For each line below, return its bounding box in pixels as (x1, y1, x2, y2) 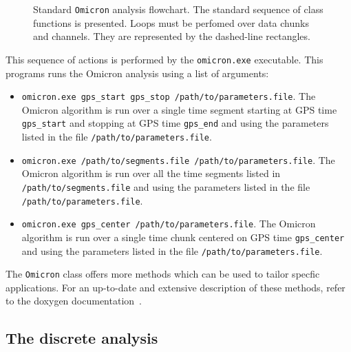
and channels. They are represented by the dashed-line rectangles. (33, 29, 310, 43)
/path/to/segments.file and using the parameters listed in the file (21, 179, 310, 194)
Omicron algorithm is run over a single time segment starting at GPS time (21, 102, 337, 116)
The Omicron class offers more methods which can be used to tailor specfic (6, 267, 320, 281)
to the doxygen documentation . (6, 293, 142, 308)
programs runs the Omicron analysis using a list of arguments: (6, 65, 269, 80)
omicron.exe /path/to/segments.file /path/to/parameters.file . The (21, 152, 335, 167)
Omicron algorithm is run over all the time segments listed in (21, 166, 281, 180)
